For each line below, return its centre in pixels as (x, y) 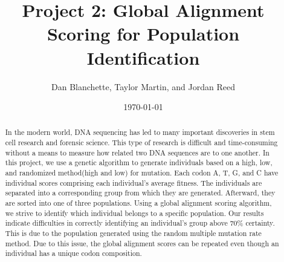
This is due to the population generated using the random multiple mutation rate (133, 233)
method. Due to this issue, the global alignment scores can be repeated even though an (142, 243)
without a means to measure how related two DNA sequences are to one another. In (137, 152)
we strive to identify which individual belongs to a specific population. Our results (134, 213)
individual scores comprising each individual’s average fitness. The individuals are (134, 182)
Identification (143, 57)
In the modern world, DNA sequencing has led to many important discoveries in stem (140, 132)
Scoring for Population (143, 34)
